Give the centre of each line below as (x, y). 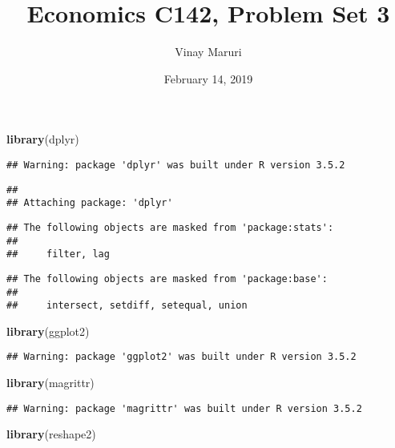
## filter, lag (58, 254)
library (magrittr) (50, 383)
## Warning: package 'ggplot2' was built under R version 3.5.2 (181, 357)
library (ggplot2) (48, 331)
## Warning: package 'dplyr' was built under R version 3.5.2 (176, 165)
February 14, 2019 (208, 78)
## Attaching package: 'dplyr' (90, 203)
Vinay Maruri (208, 52)
